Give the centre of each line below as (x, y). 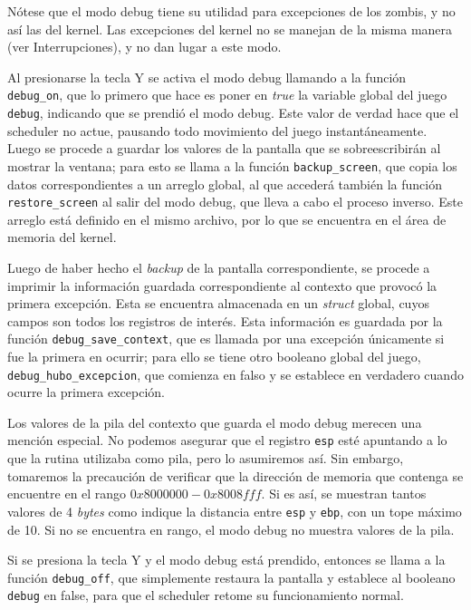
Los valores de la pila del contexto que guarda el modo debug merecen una (215, 422)
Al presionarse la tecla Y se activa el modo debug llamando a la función (207, 77)
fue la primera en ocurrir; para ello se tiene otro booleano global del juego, (214, 356)
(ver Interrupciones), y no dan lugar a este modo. (144, 47)
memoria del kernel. (62, 237)
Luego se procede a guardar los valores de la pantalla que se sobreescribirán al (224, 148)
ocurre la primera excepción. (86, 392)
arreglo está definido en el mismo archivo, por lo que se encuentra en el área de (227, 219)
